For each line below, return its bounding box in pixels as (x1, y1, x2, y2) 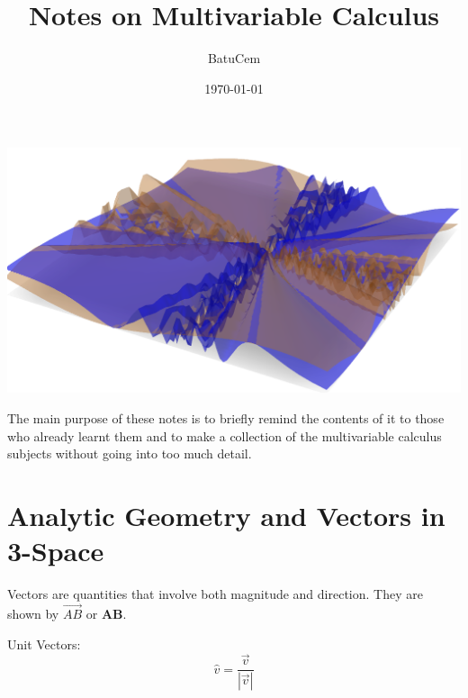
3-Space (7, 532, 104, 569)
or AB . (85, 603, 127, 622)
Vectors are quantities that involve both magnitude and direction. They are (7, 585, 423, 603)
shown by (7, 603, 59, 622)
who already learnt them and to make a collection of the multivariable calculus (7, 426, 442, 445)
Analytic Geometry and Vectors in (7, 497, 445, 534)
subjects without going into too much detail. (7, 444, 252, 463)
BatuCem (207, 49, 261, 68)
